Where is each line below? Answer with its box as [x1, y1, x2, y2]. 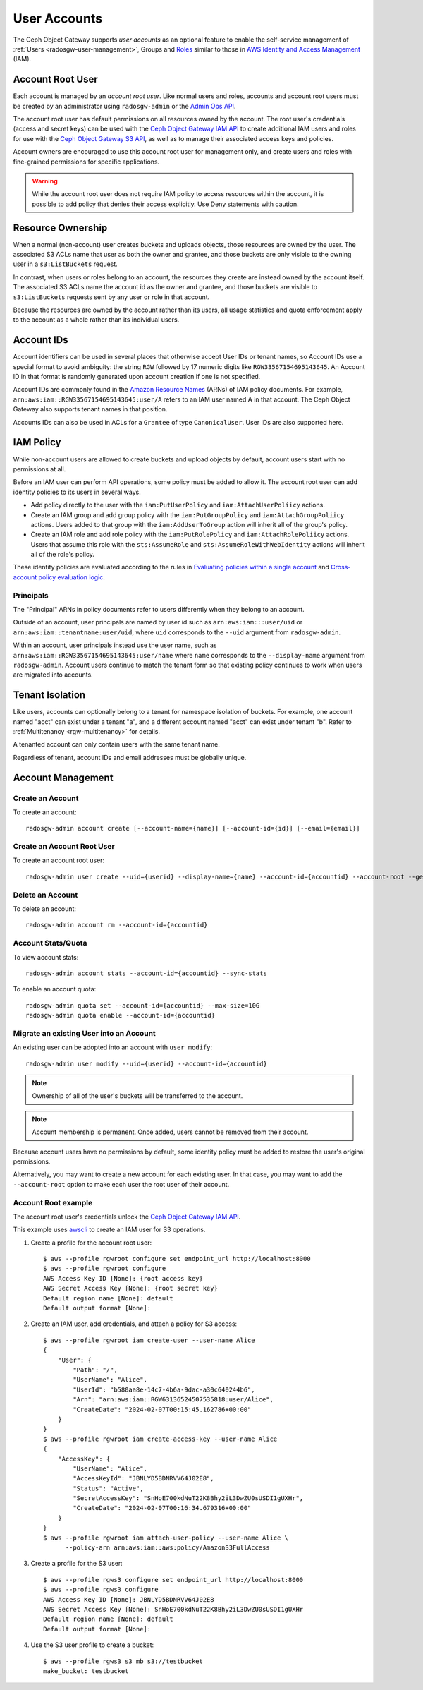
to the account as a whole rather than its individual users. [13, 315, 180, 324]
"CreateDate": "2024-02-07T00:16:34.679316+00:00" [73, 1504, 252, 1512]
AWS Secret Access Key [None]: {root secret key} [43, 1284, 219, 1293]
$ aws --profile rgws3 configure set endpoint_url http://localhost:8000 [43, 1576, 304, 1583]
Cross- [330, 563, 351, 572]
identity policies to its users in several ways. [13, 488, 141, 496]
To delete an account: [13, 905, 77, 913]
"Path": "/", [73, 1365, 118, 1374]
